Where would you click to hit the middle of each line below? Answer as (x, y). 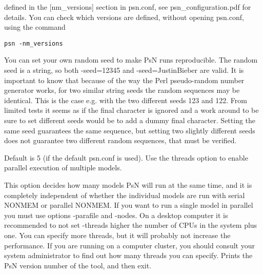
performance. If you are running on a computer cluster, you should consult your (129, 245)
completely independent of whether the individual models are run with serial (125, 195)
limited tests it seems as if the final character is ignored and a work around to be (131, 110)
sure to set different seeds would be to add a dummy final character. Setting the (130, 120)
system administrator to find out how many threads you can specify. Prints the (128, 255)
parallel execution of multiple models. (63, 168)
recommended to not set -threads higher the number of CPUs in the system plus (131, 225)
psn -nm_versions (34, 43)
